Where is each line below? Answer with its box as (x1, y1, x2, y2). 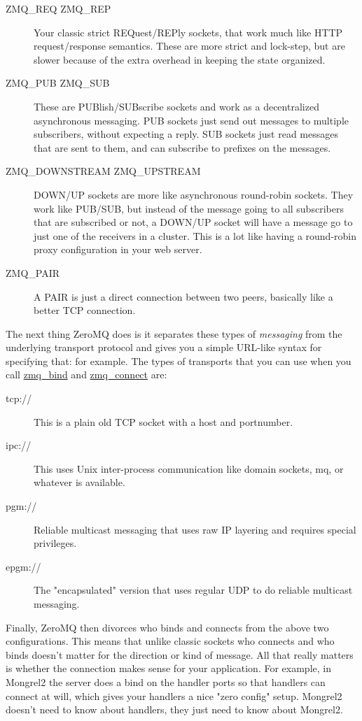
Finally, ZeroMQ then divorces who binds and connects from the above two (6, 620, 329, 634)
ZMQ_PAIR (6, 265, 60, 280)
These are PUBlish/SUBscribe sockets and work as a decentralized (34, 99, 319, 113)
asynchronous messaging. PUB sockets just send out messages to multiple (34, 113, 349, 127)
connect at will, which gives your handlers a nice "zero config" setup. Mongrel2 (6, 688, 342, 703)
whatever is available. (34, 475, 125, 490)
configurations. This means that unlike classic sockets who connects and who (6, 634, 335, 648)
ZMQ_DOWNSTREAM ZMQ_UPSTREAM (6, 164, 201, 178)
